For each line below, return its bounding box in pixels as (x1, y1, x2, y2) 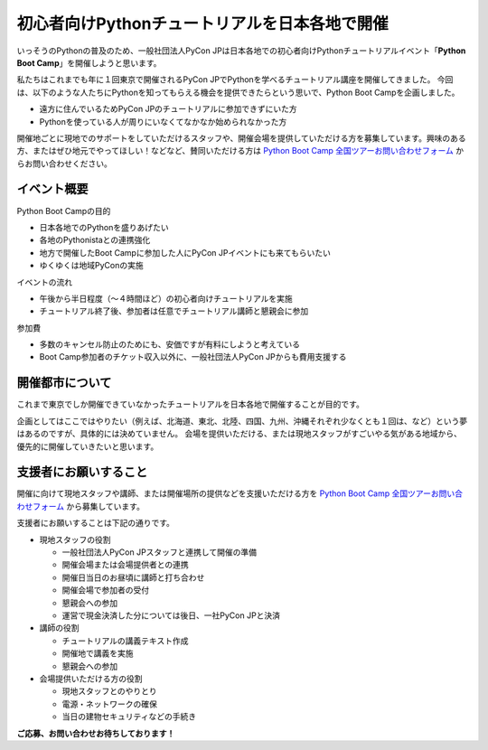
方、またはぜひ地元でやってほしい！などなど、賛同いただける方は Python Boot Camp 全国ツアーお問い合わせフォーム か (16, 145, 465, 156)
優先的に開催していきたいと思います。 (16, 441, 159, 452)
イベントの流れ (16, 277, 72, 287)
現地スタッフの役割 (39, 534, 111, 545)
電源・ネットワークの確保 (61, 698, 157, 709)
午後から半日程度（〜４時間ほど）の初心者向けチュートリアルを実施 (39, 293, 293, 304)
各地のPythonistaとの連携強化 (39, 235, 151, 246)
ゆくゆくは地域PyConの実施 (39, 260, 144, 271)
